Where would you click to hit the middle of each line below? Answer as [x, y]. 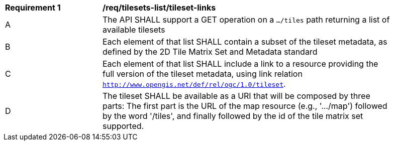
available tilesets [134, 30]
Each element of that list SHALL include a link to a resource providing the [240, 64]
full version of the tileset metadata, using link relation [203, 74]
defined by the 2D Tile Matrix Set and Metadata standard [210, 52]
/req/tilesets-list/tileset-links [159, 8]
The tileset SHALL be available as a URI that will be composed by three [236, 96]
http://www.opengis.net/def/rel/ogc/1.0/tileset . [194, 84]
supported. [123, 126]
